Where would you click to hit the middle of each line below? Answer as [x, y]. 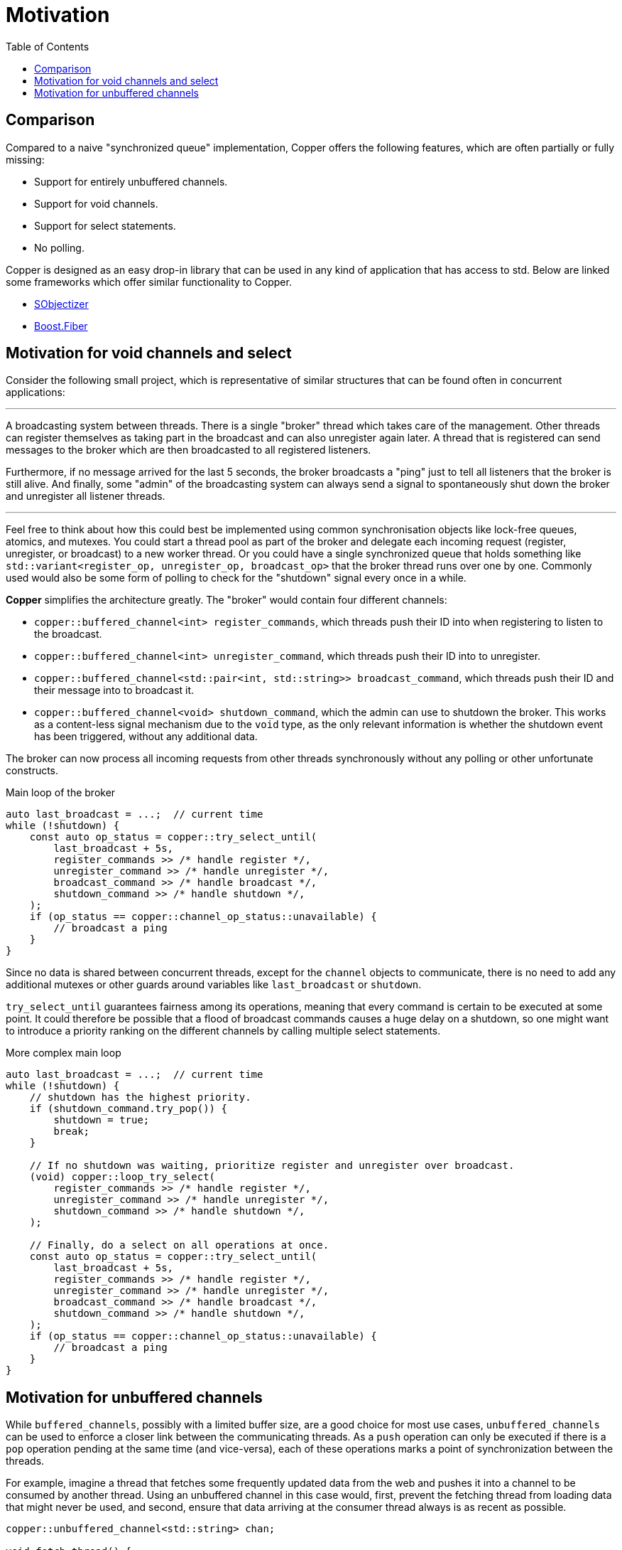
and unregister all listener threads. [86, 496]
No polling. [59, 247]
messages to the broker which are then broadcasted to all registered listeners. [189, 450]
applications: [36, 392]
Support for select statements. [105, 225]
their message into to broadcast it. [114, 690]
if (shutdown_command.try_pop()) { [128, 1109]
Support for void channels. [96, 203]
